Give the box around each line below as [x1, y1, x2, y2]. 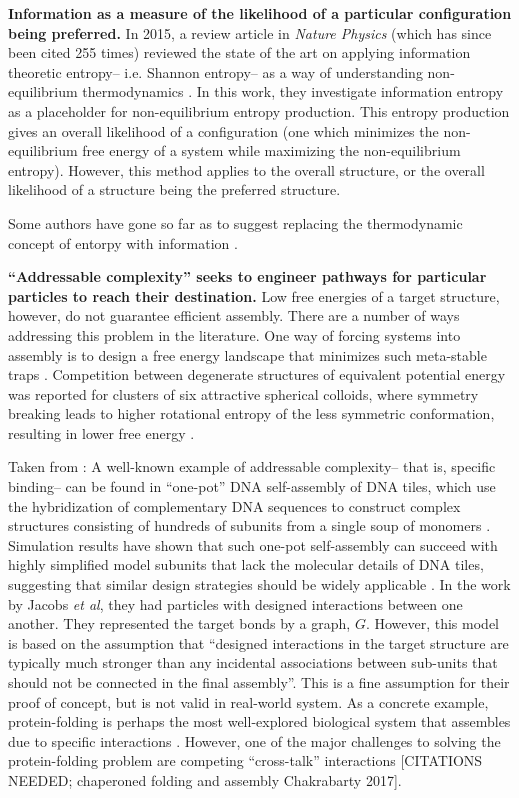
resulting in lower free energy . [8, 422, 195, 443]
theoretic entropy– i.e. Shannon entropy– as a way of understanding [8, 61, 423, 82]
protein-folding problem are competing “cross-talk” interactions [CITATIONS [8, 750, 483, 771]
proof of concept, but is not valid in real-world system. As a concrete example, [8, 691, 489, 712]
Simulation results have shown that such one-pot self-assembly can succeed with [8, 534, 498, 555]
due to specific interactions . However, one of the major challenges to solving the [8, 730, 501, 751]
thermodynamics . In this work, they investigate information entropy [82, 81, 504, 102]
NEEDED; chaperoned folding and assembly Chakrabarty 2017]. [8, 769, 402, 790]
